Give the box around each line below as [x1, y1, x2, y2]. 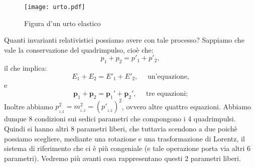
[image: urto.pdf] [24, 4, 85, 11]
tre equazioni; [146, 90, 188, 97]
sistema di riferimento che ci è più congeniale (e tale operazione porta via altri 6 [4, 143, 251, 153]
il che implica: [4, 63, 47, 73]
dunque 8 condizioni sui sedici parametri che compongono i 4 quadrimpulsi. [4, 113, 236, 124]
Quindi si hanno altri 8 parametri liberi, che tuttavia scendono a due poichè [4, 123, 237, 133]
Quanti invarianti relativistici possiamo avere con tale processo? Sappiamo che [4, 35, 244, 45]
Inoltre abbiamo [4, 101, 53, 111]
